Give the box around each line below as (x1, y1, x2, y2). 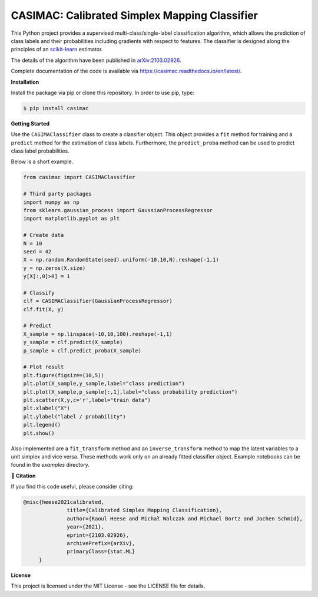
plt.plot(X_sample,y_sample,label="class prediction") (23, 380, 185, 387)
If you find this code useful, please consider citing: (11, 483, 134, 490)
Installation (11, 78, 39, 85)
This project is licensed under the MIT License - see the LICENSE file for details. (11, 582, 206, 589)
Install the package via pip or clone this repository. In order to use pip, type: (11, 89, 194, 96)
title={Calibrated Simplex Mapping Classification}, (67, 507, 223, 514)
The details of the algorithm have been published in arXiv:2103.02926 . (11, 57, 182, 64)
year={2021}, (67, 523, 104, 530)
